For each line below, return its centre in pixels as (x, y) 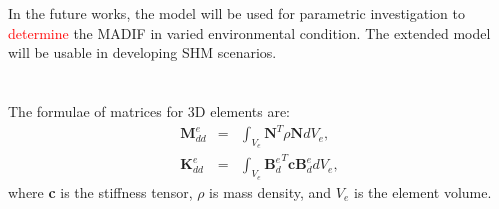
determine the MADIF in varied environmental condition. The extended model (249, 32)
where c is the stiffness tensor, (100, 191)
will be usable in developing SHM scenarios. (142, 52)
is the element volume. (423, 191)
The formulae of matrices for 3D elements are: (149, 110)
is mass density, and (270, 191)
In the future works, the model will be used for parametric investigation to (236, 13)
